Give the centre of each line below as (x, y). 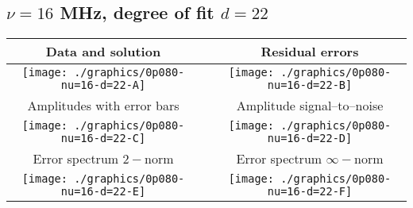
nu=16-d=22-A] (103, 85)
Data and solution (103, 52)
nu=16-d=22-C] (103, 139)
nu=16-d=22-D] (310, 139)
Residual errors (310, 52)
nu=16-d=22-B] (310, 85)
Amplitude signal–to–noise (310, 106)
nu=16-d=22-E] (103, 192)
